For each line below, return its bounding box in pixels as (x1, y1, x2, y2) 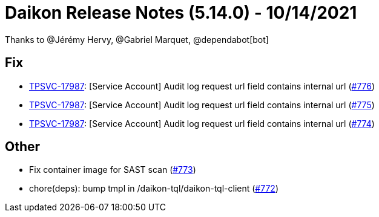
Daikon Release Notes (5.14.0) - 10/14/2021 (5, 2, 357, 23)
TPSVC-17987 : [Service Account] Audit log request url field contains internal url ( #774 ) (29, 118, 375, 129)
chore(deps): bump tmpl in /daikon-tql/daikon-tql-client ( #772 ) (29, 183, 278, 194)
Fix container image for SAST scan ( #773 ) (29, 164, 196, 175)
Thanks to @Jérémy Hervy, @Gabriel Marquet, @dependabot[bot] (5, 34, 269, 45)
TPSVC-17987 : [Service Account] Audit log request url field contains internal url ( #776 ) (29, 80, 375, 91)
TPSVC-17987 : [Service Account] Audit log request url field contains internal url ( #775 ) (29, 99, 375, 110)
